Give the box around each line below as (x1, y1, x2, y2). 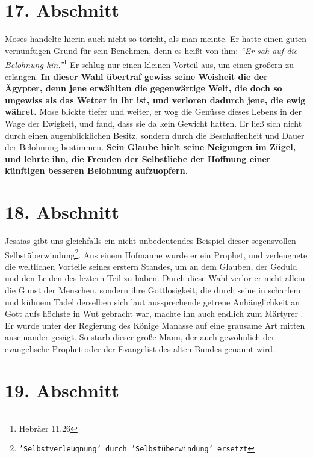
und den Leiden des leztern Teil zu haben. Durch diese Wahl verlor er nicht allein (5, 272, 305, 284)
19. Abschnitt (5, 377, 119, 402)
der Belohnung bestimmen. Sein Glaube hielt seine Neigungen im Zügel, (5, 141, 296, 153)
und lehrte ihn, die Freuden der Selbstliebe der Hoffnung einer (5, 152, 271, 165)
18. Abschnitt (5, 200, 119, 224)
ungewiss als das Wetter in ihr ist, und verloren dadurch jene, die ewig (5, 93, 306, 106)
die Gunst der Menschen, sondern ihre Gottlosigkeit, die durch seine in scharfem (5, 284, 301, 296)
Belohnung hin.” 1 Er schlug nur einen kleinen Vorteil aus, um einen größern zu (5, 56, 294, 70)
